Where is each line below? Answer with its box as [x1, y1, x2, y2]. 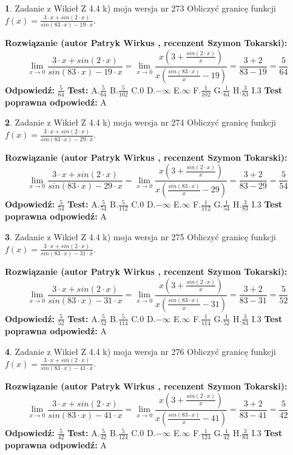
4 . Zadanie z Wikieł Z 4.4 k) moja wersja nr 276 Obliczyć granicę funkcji [5, 345, 276, 357]
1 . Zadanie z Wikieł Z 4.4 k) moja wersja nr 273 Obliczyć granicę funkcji [5, 2, 276, 14]
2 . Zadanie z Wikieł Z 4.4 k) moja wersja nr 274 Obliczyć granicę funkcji [5, 116, 276, 129]
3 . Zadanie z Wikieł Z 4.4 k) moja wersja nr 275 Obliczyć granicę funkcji [5, 230, 276, 243]
